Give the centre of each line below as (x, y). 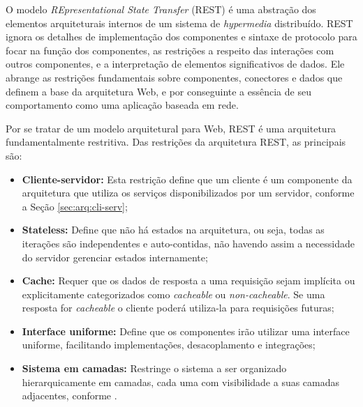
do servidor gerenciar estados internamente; (115, 257)
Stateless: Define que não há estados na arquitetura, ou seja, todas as (173, 230)
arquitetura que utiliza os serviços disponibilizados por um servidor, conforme (188, 193)
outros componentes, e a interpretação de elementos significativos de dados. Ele (175, 64)
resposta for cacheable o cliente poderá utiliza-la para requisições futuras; (178, 308)
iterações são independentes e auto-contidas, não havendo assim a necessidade (188, 243)
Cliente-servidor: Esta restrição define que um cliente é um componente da (187, 179)
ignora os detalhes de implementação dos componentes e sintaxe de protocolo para (181, 37)
